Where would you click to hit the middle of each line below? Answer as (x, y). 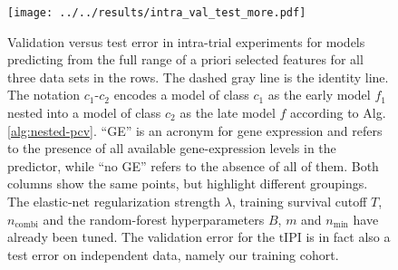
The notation (44, 95)
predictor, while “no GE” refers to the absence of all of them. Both (193, 165)
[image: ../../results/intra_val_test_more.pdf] (157, 13)
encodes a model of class (181, 95)
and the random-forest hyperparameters (154, 219)
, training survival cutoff (300, 201)
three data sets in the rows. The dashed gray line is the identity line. (198, 77)
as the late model (228, 113)
